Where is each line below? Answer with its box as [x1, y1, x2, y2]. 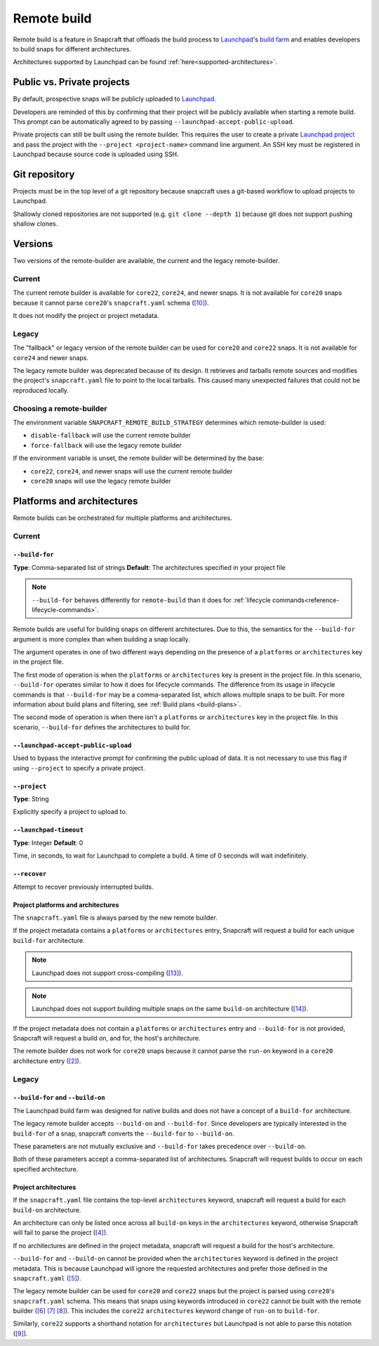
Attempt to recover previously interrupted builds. [13, 882, 154, 891]
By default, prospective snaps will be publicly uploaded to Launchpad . [13, 95, 217, 103]
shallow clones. [13, 220, 58, 228]
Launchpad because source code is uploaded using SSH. [13, 150, 179, 158]
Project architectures [13, 1183, 77, 1191]
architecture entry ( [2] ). [13, 1056, 81, 1065]
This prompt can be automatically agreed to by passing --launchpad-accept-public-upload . [13, 118, 295, 126]
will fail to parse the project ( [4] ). [13, 1228, 108, 1237]
